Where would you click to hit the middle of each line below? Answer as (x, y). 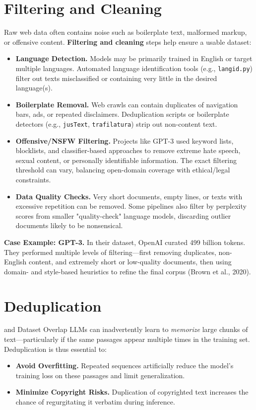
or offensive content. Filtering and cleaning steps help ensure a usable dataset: (128, 41)
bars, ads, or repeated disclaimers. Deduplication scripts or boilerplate (122, 114)
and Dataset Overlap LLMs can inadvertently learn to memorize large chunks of (126, 329)
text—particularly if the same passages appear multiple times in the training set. (127, 339)
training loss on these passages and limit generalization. (100, 375)
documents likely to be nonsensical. (69, 225)
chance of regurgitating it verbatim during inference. (95, 402)
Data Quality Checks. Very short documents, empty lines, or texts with (129, 196)
